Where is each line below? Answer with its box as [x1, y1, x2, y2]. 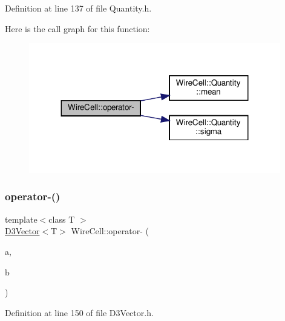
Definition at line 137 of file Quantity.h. [5, 2, 152, 14]
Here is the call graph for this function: [5, 22, 150, 35]
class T [48, 212, 75, 225]
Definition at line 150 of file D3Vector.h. [5, 306, 154, 319]
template [5, 212, 38, 225]
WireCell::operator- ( [71, 225, 149, 237]
